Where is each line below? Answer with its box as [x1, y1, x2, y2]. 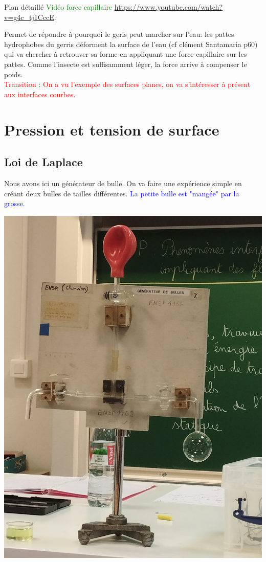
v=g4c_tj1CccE [4, 11, 54, 22]
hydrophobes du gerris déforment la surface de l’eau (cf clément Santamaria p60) [4, 38, 258, 49]
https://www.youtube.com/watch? [114, 2, 223, 12]
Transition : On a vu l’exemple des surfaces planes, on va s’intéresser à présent [4, 79, 251, 89]
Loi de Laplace [4, 154, 83, 170]
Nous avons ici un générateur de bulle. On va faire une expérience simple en [4, 177, 242, 188]
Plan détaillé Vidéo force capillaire [4, 2, 113, 12]
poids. [4, 69, 23, 79]
